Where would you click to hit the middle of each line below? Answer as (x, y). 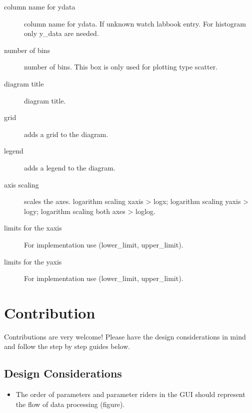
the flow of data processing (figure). (70, 404)
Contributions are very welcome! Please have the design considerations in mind (125, 336)
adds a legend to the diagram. (70, 167)
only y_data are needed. (61, 33)
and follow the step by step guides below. (67, 346)
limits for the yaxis (33, 261)
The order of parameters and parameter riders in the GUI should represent (130, 394)
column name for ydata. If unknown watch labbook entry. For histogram (135, 23)
